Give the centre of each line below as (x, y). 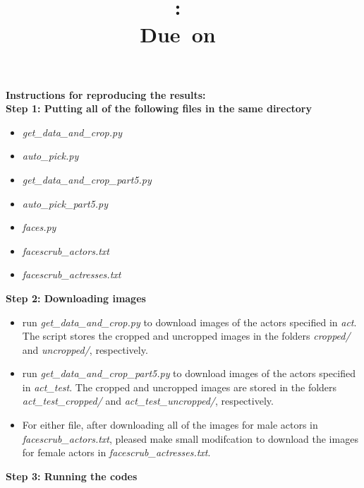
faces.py (39, 227)
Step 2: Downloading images (76, 298)
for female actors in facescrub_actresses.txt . (116, 452)
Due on (178, 34)
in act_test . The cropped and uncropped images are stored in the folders (180, 387)
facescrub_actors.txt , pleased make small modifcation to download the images (190, 438)
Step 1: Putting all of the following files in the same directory (159, 108)
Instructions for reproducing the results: (106, 94)
